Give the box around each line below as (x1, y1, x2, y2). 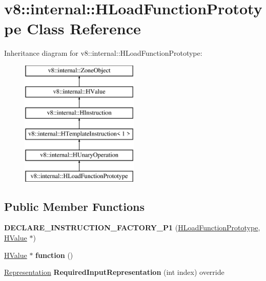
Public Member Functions (4, 198, 145, 214)
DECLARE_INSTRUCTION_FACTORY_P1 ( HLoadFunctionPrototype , (4, 222, 260, 233)
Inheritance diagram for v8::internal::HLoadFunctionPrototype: (4, 48, 202, 58)
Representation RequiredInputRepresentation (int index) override (4, 267, 224, 277)
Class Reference (27, 18, 141, 39)
